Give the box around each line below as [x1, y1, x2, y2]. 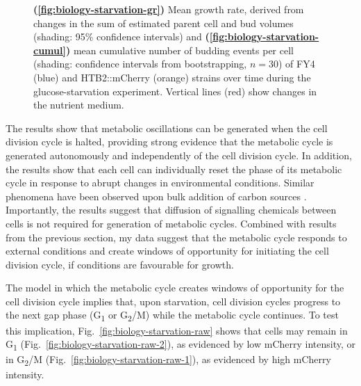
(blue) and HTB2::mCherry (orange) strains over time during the [33, 70, 311, 84]
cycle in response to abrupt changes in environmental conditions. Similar [6, 175, 314, 190]
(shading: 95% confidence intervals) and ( [33, 29, 210, 44]
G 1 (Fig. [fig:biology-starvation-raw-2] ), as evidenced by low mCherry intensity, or [6, 337, 356, 353]
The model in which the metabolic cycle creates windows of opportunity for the [6, 280, 344, 295]
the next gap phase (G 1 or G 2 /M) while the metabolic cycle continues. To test [6, 307, 339, 324]
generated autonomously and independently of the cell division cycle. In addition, [6, 147, 352, 162]
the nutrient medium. [33, 97, 124, 112]
